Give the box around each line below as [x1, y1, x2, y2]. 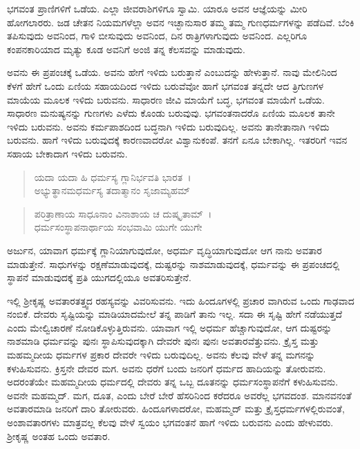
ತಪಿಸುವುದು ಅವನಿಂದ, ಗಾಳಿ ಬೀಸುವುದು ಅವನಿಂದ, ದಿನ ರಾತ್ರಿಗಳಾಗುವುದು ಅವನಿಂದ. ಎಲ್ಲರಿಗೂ [7, 28, 307, 43]
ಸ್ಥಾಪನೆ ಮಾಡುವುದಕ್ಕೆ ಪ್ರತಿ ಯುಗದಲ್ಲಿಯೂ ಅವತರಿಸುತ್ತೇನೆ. [7, 270, 191, 285]
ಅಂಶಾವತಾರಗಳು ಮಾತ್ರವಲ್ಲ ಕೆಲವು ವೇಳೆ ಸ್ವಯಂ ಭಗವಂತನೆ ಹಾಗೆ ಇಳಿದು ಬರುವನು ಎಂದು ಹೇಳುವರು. [7, 415, 334, 430]
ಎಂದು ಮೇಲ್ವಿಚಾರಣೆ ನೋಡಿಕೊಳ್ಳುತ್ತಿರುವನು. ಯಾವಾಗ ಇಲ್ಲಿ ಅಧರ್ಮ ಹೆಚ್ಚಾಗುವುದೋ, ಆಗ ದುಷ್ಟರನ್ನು [7, 320, 332, 334]
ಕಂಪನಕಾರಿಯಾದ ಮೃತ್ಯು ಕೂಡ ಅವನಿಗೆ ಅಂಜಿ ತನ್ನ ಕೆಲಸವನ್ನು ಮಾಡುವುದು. [7, 41, 245, 56]
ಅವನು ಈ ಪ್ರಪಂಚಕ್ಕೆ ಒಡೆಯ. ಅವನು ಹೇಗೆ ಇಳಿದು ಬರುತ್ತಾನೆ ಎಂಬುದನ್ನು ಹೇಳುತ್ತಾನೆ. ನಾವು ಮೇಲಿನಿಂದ [7, 65, 337, 79]
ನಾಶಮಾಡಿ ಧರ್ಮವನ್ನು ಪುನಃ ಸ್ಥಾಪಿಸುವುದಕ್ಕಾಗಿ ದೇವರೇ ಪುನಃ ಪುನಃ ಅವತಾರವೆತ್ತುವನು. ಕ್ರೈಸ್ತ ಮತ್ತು [7, 334, 319, 348]
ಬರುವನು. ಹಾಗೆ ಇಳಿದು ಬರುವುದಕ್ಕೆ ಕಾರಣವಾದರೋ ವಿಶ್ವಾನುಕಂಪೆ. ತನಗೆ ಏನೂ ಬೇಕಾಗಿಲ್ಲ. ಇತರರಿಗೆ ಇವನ [7, 133, 348, 147]
